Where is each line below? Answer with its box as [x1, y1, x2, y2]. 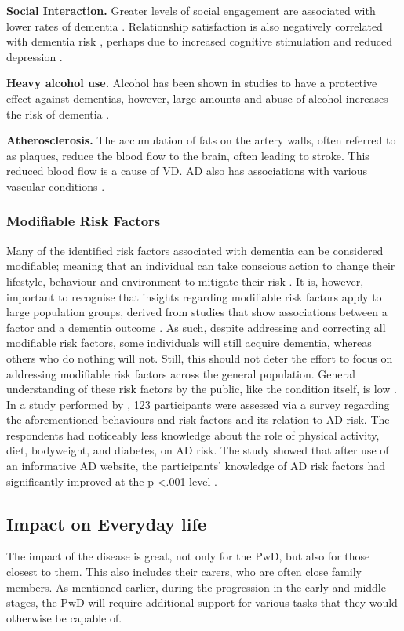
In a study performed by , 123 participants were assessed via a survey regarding [6, 396, 390, 412]
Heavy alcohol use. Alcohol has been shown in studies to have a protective [6, 75, 377, 91]
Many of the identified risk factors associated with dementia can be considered [6, 242, 384, 258]
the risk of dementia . [6, 105, 110, 122]
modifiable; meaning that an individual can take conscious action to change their [6, 257, 395, 274]
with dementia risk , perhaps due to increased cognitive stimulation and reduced [6, 33, 393, 49]
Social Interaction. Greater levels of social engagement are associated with [6, 2, 376, 18]
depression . [6, 48, 63, 64]
